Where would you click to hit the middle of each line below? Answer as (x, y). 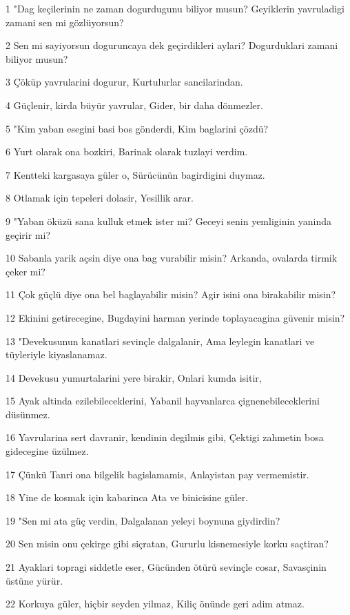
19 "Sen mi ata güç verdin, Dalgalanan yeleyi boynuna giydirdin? (143, 520)
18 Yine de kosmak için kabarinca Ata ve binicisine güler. (127, 497)
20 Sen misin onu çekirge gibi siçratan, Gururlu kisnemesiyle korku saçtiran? (167, 544)
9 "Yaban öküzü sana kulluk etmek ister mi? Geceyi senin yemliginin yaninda (169, 221)
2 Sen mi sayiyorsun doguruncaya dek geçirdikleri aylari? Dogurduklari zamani (172, 45)
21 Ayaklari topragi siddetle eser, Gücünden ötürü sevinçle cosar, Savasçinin (166, 567)
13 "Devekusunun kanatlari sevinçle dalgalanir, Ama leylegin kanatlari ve (160, 341)
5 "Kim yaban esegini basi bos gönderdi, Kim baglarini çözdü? (137, 128)
